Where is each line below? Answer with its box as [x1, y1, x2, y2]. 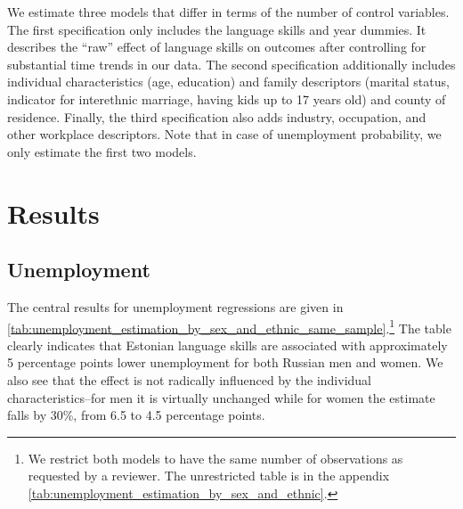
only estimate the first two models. [7, 142, 197, 160]
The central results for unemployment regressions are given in [7, 297, 344, 316]
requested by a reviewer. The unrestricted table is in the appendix [28, 466, 390, 485]
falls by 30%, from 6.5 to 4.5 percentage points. [7, 406, 265, 424]
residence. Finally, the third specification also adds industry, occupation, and [7, 107, 426, 126]
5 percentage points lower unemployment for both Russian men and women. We [7, 353, 443, 372]
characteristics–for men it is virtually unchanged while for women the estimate [7, 388, 435, 406]
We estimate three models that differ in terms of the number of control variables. [7, 3, 450, 21]
